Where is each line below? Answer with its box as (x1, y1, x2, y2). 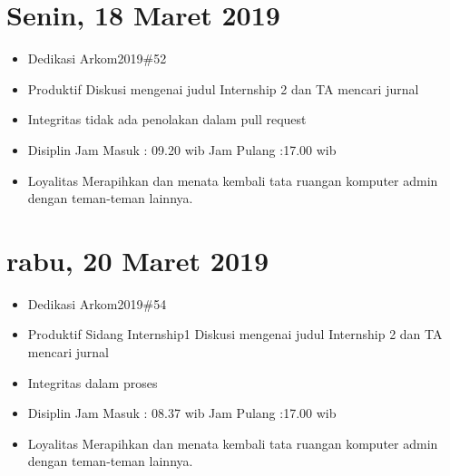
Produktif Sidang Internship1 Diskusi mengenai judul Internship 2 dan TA (27, 325, 443, 344)
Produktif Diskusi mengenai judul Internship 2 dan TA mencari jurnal (27, 79, 419, 98)
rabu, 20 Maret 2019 (6, 241, 269, 278)
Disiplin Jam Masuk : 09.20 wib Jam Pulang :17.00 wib (27, 140, 337, 159)
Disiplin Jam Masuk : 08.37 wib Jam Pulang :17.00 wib (27, 403, 337, 423)
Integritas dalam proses (27, 373, 158, 392)
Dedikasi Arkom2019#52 (27, 49, 167, 68)
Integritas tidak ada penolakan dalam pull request (27, 110, 307, 129)
